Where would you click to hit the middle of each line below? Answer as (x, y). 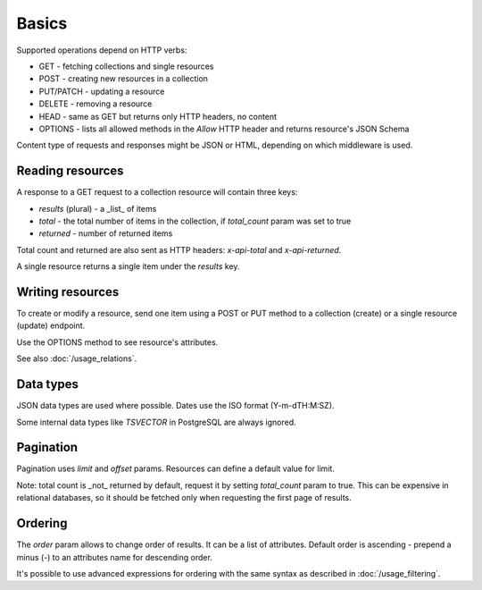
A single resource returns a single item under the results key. (128, 266)
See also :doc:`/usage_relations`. (77, 358)
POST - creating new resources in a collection (124, 79)
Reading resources (70, 171)
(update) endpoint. (51, 325)
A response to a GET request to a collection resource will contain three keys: (157, 192)
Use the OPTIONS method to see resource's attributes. (117, 342)
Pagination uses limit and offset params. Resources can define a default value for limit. (175, 468)
